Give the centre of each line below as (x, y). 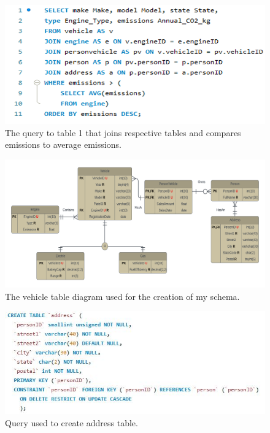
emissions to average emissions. (63, 144)
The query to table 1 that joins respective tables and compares (123, 132)
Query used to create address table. (71, 423)
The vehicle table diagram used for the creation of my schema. (122, 296)
